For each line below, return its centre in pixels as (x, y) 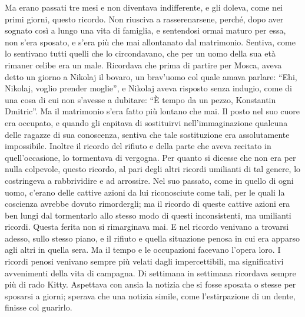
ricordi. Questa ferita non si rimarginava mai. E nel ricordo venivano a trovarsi (147, 227)
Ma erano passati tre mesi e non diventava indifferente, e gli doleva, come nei (144, 7)
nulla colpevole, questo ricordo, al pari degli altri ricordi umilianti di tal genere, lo (153, 169)
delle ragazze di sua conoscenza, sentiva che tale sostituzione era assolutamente (147, 134)
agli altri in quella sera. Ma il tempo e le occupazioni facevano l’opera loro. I (143, 250)
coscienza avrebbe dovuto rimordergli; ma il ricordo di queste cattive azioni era (147, 204)
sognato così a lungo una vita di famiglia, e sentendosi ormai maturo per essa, (145, 30)
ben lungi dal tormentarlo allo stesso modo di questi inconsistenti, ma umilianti (148, 215)
